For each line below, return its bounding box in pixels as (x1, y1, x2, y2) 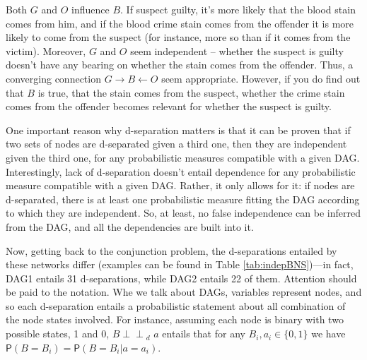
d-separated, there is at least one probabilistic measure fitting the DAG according (6, 191, 360, 206)
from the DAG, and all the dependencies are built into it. (6, 219, 254, 234)
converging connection (6, 71, 101, 85)
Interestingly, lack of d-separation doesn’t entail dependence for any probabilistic (6, 164, 356, 179)
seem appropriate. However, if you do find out (161, 71, 361, 85)
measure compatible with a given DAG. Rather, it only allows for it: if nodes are (6, 178, 355, 193)
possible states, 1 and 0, (6, 326, 110, 341)
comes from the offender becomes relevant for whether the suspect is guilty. (6, 99, 332, 114)
